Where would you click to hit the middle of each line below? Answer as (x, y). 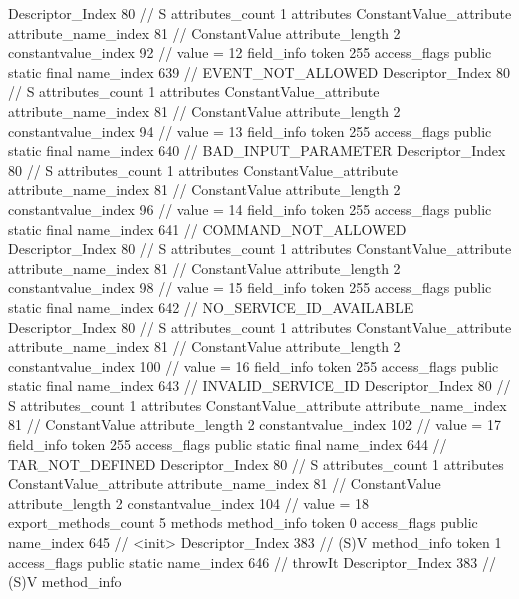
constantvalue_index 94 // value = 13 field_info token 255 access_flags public (250, 130)
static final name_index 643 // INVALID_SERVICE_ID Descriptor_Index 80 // (259, 385)
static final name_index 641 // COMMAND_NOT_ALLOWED (207, 228)
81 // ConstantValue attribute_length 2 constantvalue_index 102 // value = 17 (254, 424)
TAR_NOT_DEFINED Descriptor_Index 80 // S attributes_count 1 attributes (256, 463)
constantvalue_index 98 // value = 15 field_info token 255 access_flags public (250, 287)
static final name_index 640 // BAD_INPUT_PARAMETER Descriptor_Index (257, 150)
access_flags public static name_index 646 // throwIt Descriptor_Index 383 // (252, 561)
